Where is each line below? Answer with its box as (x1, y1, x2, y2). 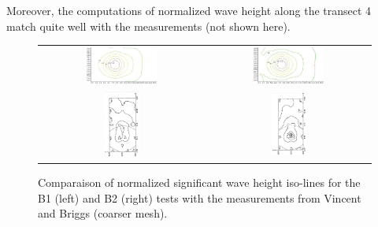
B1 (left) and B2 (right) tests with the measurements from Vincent (38, 189, 361, 206)
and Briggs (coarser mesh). (38, 205, 168, 221)
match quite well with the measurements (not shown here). (6, 17, 291, 34)
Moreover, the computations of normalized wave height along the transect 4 (6, 2, 372, 18)
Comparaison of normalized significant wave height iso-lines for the (38, 174, 361, 190)
